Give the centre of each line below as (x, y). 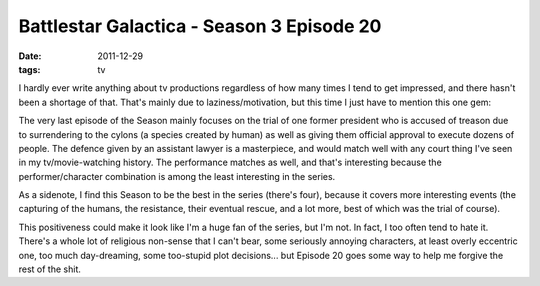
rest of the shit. (50, 269)
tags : (29, 69)
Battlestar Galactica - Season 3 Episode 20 (200, 26)
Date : (30, 56)
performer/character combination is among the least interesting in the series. (177, 176)
